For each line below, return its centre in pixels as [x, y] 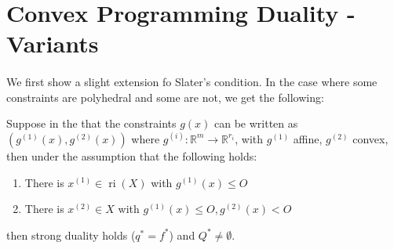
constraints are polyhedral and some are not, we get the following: [165, 97]
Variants [53, 43]
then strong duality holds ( [71, 235]
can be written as [256, 123]
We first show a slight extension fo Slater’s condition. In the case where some [192, 82]
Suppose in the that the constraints [91, 123]
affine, [308, 138]
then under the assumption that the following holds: [132, 155]
